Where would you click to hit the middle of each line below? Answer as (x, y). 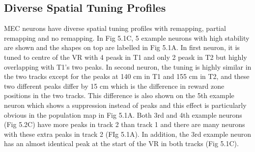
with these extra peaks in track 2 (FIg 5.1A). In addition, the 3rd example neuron (127, 134)
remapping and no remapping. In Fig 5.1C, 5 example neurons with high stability (127, 38)
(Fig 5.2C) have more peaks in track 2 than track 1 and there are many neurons (125, 124)
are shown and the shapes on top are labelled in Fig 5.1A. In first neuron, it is (122, 47)
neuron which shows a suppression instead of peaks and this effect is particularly (125, 105)
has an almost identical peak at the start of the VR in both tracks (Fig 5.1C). (121, 143)
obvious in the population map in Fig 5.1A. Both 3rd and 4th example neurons (123, 114)
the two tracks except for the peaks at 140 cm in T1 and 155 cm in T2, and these (127, 76)
